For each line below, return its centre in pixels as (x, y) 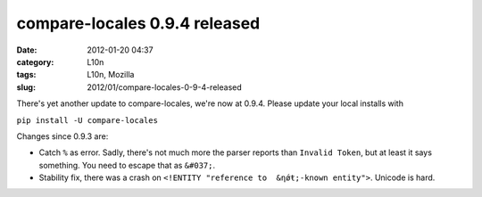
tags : (26, 75)
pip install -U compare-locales (87, 120)
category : (35, 62)
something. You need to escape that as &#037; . (127, 165)
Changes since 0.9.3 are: (62, 136)
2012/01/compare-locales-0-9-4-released (164, 87)
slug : (26, 87)
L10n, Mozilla (111, 75)
